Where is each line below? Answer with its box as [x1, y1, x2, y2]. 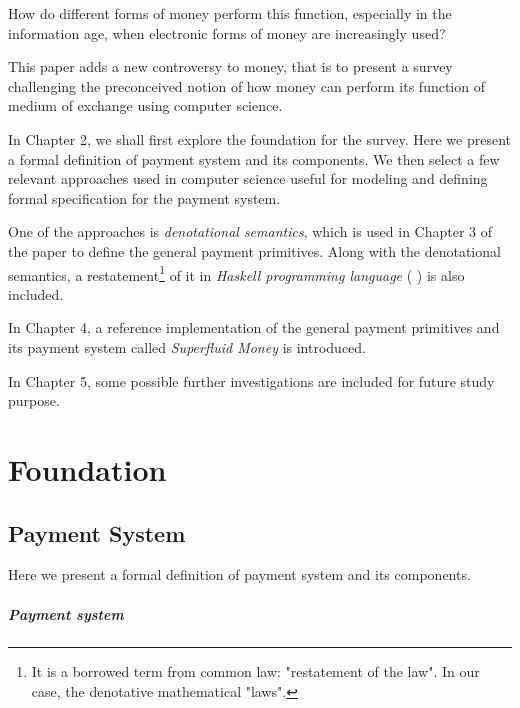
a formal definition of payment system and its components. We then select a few [8, 148, 500, 169]
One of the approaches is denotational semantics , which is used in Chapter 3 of [8, 221, 493, 242]
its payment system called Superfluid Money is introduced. [8, 336, 366, 357]
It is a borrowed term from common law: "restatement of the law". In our [31, 661, 480, 682]
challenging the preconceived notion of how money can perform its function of [8, 75, 485, 96]
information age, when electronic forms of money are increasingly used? [8, 22, 446, 43]
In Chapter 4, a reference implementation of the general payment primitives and [8, 317, 500, 338]
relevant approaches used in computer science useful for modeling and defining [8, 168, 488, 189]
